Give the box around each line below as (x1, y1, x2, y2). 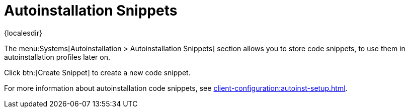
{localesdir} (4, 28, 42, 37)
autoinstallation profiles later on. (4, 52, 110, 61)
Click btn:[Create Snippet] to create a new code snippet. (4, 68, 191, 77)
